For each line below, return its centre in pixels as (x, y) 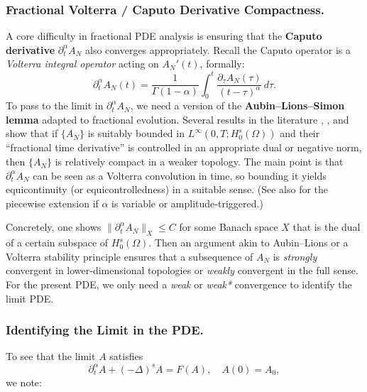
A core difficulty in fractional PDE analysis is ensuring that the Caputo (164, 36)
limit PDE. (30, 298)
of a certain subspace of (57, 243)
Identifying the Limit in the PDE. (105, 330)
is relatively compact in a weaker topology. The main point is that (199, 162)
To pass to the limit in (55, 105)
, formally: (222, 64)
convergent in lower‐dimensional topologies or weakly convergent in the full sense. (182, 270)
